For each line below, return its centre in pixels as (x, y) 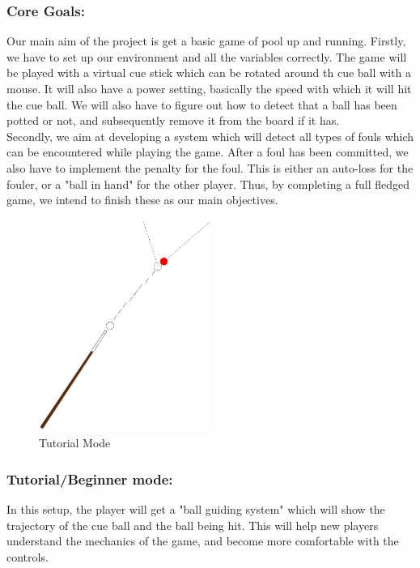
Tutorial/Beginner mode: (90, 478)
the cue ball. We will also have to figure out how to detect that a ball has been (202, 104)
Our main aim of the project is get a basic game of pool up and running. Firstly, (206, 41)
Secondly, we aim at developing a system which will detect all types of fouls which (210, 136)
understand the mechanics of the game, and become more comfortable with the (203, 541)
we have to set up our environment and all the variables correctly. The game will (207, 56)
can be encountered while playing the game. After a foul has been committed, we (208, 152)
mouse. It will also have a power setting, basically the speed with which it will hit (209, 88)
